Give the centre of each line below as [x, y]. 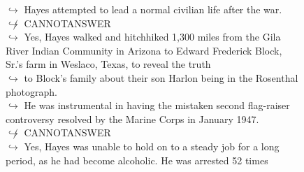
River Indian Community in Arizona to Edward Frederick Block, [144, 50]
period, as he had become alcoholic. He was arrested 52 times [137, 160]
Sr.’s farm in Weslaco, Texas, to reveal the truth [108, 64]
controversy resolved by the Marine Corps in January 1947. [132, 119]
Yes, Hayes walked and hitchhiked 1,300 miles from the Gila [152, 37]
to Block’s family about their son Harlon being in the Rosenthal [161, 77]
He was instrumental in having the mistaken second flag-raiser [157, 105]
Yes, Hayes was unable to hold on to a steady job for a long [152, 146]
